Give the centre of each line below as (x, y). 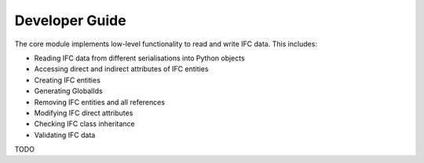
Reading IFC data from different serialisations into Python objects (139, 58)
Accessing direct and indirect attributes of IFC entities (121, 69)
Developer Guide (70, 20)
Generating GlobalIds (68, 91)
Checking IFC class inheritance (84, 124)
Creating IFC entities (68, 80)
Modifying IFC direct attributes (84, 113)
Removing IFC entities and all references (99, 102)
